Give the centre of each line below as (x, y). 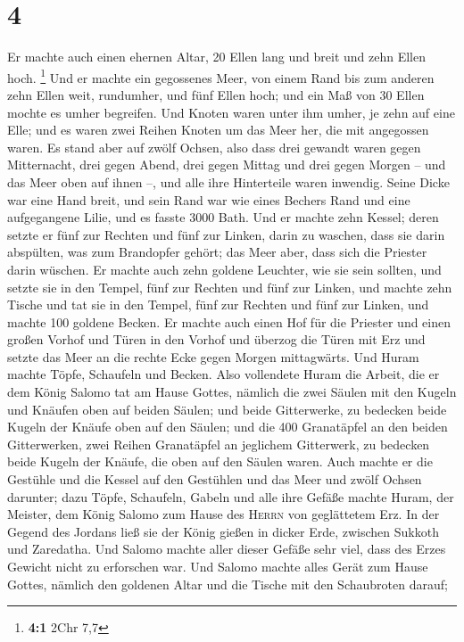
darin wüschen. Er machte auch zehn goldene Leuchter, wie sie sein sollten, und (224, 269)
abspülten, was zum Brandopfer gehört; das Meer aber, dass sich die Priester (217, 252)
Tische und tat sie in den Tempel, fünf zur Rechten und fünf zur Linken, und (218, 305)
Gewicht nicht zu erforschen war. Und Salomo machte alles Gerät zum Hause (218, 566)
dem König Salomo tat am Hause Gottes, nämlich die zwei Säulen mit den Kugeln (232, 392)
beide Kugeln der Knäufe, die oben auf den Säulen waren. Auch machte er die (220, 461)
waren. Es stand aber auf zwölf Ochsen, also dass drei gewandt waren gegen (214, 147)
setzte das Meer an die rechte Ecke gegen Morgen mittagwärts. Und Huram (213, 356)
